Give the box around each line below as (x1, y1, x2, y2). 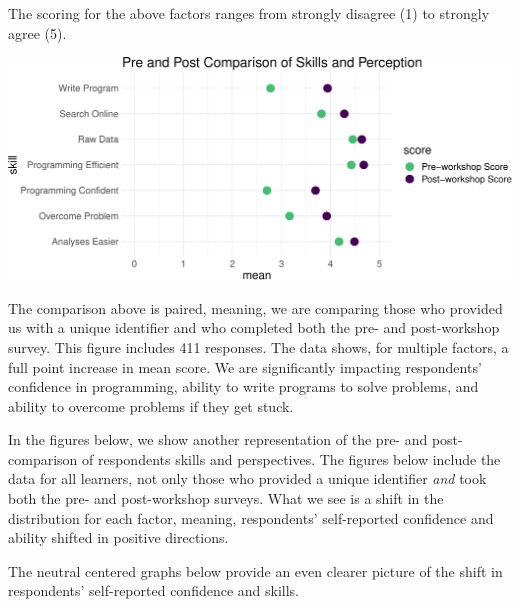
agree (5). (8, 22, 67, 43)
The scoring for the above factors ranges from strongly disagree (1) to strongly (8, 3, 490, 23)
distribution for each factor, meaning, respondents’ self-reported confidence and (8, 507, 494, 528)
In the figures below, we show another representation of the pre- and (8, 429, 428, 450)
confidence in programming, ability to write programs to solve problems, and (8, 376, 479, 397)
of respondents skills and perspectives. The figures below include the (82, 448, 501, 469)
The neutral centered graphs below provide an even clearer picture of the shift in (8, 560, 503, 581)
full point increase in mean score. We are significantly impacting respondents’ (8, 356, 482, 377)
